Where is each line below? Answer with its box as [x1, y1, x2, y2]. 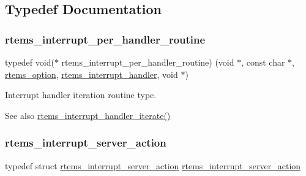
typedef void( [5, 56, 54, 68]
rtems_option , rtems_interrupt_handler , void [5, 67, 178, 80]
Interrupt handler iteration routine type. [5, 88, 157, 101]
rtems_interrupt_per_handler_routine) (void [61, 56, 234, 68]
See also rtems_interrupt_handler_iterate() [5, 109, 171, 121]
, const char [241, 56, 285, 68]
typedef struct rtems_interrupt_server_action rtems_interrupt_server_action [5, 159, 301, 172]
